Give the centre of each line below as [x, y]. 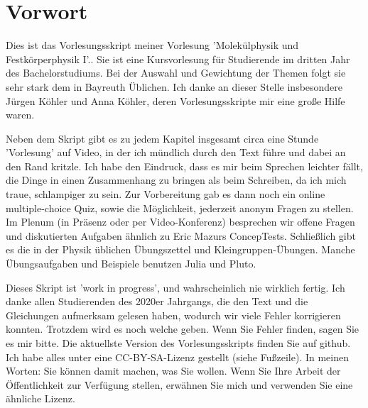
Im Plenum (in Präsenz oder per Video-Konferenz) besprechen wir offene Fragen [180, 222]
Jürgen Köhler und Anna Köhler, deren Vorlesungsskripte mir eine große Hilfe [175, 100]
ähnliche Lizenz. [40, 398]
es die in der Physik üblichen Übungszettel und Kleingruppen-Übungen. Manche [180, 249]
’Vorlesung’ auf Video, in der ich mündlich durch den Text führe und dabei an [176, 152]
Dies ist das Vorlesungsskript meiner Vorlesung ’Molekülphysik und [152, 45]
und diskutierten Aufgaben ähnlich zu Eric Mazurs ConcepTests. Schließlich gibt [181, 235]
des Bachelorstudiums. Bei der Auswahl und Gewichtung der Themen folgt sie [176, 73]
